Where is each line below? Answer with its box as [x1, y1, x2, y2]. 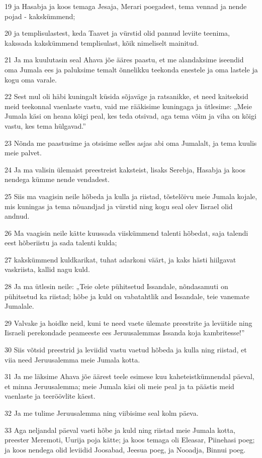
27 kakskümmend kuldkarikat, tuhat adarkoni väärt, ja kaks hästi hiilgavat [5, 254, 236, 264]
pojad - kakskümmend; [5, 11, 75, 21]
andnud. [5, 211, 30, 221]
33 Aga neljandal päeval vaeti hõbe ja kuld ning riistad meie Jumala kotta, [5, 424, 235, 435]
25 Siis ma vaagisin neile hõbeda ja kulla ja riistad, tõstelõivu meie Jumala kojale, [5, 191, 257, 201]
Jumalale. [5, 301, 34, 311]
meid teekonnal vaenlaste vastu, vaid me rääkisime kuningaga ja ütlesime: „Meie [5, 101, 252, 111]
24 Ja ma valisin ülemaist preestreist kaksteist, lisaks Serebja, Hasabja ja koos [5, 164, 245, 174]
